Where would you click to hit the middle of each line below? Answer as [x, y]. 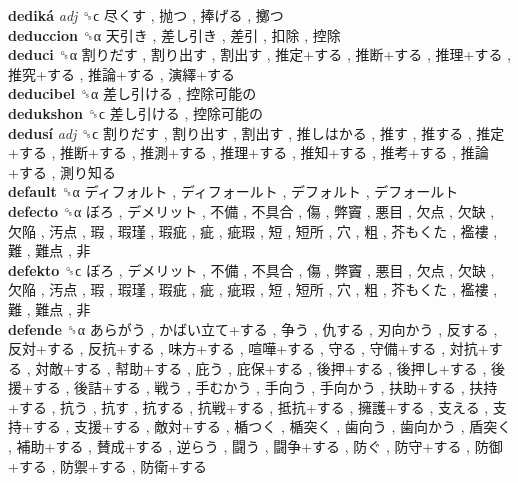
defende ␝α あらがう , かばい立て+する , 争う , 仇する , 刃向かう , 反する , [253, 328]
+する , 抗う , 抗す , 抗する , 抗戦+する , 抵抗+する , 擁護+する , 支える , [248, 406]
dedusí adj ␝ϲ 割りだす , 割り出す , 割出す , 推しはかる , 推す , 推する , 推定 [256, 132]
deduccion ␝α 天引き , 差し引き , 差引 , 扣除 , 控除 [174, 34]
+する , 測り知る [62, 171]
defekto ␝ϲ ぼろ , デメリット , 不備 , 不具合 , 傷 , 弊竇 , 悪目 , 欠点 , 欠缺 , [251, 269]
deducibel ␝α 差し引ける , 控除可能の [132, 93]
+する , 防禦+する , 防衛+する [108, 465]
